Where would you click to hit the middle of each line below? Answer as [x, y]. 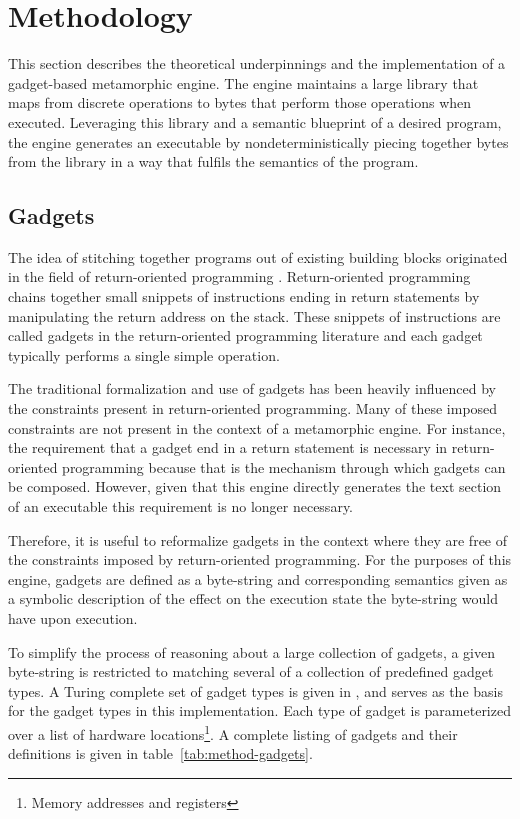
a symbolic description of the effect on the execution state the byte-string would [253, 598]
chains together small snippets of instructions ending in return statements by [244, 296]
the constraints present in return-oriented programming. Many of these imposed [253, 408]
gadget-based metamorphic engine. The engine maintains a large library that [243, 82]
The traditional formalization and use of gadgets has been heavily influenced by [252, 388]
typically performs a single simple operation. [144, 354]
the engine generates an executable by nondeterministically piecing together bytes [258, 141]
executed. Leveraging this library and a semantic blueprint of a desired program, [255, 121]
